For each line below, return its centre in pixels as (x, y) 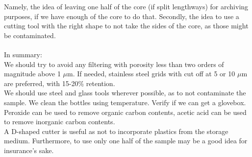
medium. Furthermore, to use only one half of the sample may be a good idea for (126, 141)
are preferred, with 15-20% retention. (60, 83)
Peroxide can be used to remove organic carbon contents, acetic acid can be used (125, 112)
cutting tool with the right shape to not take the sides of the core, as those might (126, 26)
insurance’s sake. (29, 150)
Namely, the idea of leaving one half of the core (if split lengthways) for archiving (126, 6)
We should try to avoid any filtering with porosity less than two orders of (114, 64)
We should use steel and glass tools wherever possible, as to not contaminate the (125, 93)
